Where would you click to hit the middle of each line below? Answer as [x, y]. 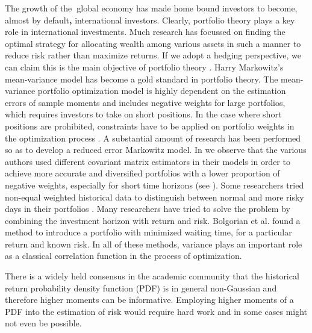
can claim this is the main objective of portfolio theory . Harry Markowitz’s [144, 67]
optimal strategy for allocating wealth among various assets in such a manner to [153, 43]
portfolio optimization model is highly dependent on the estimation [162, 91]
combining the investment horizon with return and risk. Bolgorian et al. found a [153, 220]
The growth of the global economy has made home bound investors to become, [151, 8]
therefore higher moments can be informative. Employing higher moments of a [149, 300]
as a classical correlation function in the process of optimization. [123, 256]
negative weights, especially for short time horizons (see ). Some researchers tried [154, 185]
